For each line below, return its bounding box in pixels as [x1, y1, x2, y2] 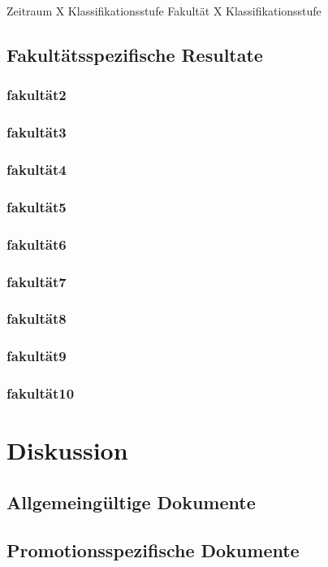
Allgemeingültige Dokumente [6, 489, 256, 514]
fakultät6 [6, 233, 67, 254]
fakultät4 [6, 159, 67, 179]
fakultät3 [6, 122, 67, 142]
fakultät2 [6, 85, 67, 105]
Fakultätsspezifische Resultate [6, 41, 263, 67]
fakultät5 [6, 196, 67, 216]
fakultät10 [6, 383, 75, 403]
